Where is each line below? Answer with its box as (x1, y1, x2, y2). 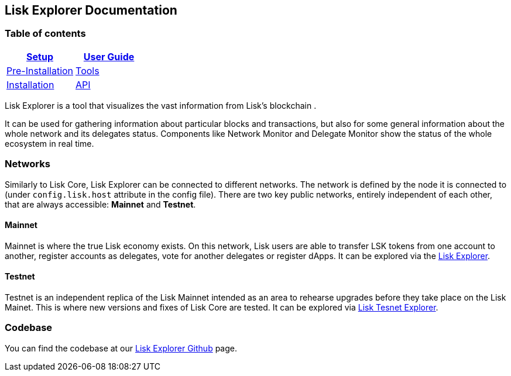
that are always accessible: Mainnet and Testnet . (5, 199, 196, 209)
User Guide (83, 50, 135, 63)
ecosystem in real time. (5, 138, 94, 149)
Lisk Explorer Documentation (5, 3, 177, 18)
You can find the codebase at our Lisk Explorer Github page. (5, 343, 237, 353)
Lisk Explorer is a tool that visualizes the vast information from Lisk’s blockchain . (5, 100, 317, 111)
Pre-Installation (6, 64, 74, 77)
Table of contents (5, 27, 86, 40)
